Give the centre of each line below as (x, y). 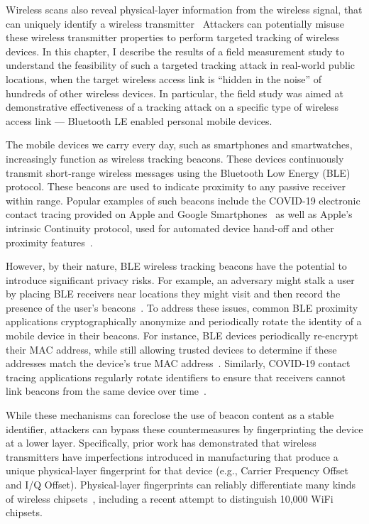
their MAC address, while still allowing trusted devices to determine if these (171, 349)
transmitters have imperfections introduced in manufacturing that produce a (172, 456)
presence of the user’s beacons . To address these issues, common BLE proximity (182, 307)
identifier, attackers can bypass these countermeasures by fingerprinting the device (184, 429)
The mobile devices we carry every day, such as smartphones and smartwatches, (179, 144)
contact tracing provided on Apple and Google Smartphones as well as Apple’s (179, 214)
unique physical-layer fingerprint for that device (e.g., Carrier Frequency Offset (177, 470)
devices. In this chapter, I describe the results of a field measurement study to (175, 51)
